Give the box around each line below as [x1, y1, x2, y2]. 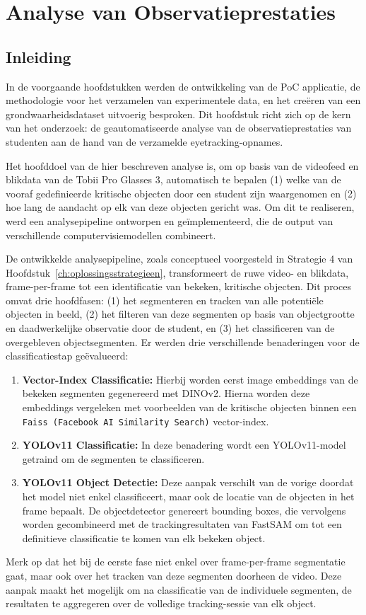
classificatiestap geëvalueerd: [6, 348, 129, 363]
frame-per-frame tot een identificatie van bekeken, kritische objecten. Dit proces [6, 279, 351, 294]
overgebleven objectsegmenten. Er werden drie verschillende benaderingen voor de [6, 334, 360, 349]
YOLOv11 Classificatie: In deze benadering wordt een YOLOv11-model [22, 437, 346, 452]
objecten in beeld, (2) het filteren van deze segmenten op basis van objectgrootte [6, 306, 355, 321]
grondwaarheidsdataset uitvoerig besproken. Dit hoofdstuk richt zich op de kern [6, 106, 351, 121]
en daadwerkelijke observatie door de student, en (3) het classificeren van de [6, 321, 335, 335]
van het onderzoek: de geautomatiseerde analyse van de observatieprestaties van [6, 120, 352, 135]
